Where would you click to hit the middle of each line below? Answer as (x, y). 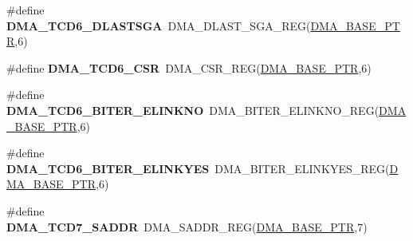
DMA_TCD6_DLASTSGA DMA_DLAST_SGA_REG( (159, 25)
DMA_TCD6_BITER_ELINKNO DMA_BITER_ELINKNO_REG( (193, 110)
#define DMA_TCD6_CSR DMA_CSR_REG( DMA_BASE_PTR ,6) (189, 67)
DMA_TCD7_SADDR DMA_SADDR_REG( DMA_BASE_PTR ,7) (187, 226)
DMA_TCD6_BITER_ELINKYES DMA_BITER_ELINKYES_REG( (198, 168)
